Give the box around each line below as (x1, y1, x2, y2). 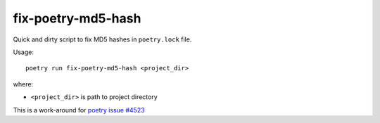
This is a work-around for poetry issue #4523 (13, 105, 145, 114)
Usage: (13, 48, 34, 56)
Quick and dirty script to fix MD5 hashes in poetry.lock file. (13, 35, 192, 44)
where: (13, 79, 34, 88)
